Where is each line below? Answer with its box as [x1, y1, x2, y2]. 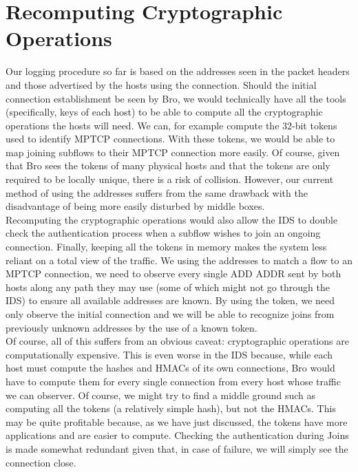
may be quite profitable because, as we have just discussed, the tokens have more [6, 414, 348, 429]
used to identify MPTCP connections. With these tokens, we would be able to [6, 131, 335, 146]
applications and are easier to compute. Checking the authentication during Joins [6, 428, 349, 442]
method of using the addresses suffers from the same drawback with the [6, 185, 308, 200]
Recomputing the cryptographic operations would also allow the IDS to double [6, 212, 338, 226]
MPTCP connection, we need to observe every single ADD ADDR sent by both [6, 266, 341, 281]
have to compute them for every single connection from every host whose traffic [6, 374, 341, 388]
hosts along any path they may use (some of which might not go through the [6, 279, 330, 294]
